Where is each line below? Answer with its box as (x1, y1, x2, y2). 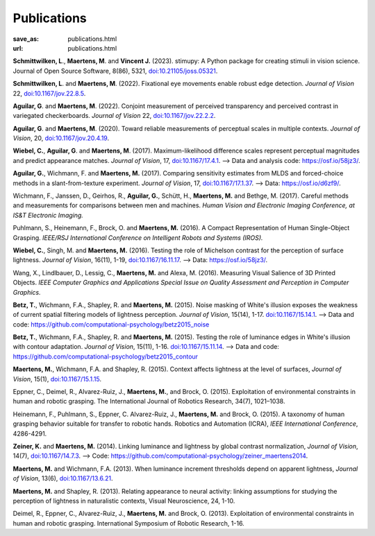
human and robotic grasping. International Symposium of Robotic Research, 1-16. (12, 519, 244, 527)
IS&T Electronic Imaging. (12, 211, 83, 219)
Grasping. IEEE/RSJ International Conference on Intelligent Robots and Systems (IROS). (12, 233, 263, 242)
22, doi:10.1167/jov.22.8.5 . (12, 89, 86, 97)
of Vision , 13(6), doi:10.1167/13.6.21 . (12, 474, 113, 483)
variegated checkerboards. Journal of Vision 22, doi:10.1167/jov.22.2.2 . (12, 112, 216, 120)
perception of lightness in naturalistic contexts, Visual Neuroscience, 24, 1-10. (12, 496, 235, 505)
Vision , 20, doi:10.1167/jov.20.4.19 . (12, 134, 110, 142)
